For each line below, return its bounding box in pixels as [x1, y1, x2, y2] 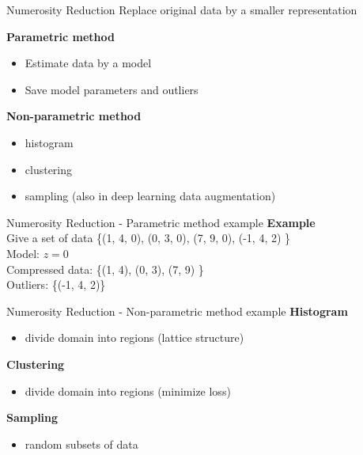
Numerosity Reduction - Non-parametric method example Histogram [6, 302, 348, 319]
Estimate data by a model [25, 55, 152, 71]
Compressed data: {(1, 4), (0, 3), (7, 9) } [6, 260, 204, 277]
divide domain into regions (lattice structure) [25, 329, 244, 346]
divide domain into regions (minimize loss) [25, 382, 231, 399]
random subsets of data [25, 435, 138, 452]
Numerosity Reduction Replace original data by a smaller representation [6, 2, 357, 17]
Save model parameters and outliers [25, 81, 199, 97]
